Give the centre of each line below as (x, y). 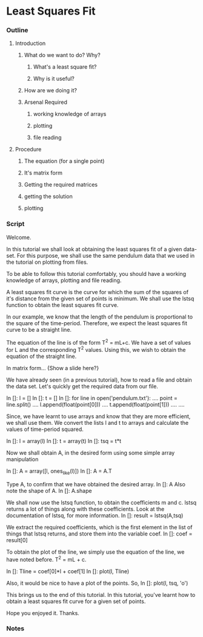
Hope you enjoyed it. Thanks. (43, 613)
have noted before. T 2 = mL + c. (46, 559)
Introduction (30, 43)
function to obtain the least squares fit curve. (62, 305)
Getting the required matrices (61, 185)
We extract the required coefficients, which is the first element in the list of (99, 527)
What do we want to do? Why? (62, 55)
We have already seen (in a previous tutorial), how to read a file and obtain (99, 380)
